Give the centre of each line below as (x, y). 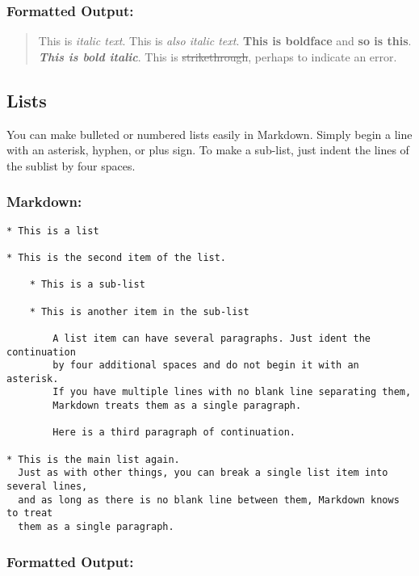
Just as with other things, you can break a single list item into (203, 473)
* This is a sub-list (87, 285)
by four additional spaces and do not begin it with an (206, 366)
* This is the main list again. (93, 459)
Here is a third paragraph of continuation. (174, 433)
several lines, (47, 487)
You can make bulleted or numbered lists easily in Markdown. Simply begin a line (209, 134)
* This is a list (53, 231)
